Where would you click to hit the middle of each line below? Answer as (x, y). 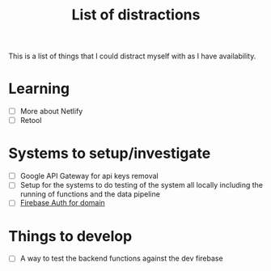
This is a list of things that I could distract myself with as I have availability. (132, 56)
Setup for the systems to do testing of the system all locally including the (141, 185)
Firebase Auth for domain (62, 203)
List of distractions (136, 15)
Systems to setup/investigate (110, 153)
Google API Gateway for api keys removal (89, 176)
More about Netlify (51, 112)
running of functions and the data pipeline (90, 194)
